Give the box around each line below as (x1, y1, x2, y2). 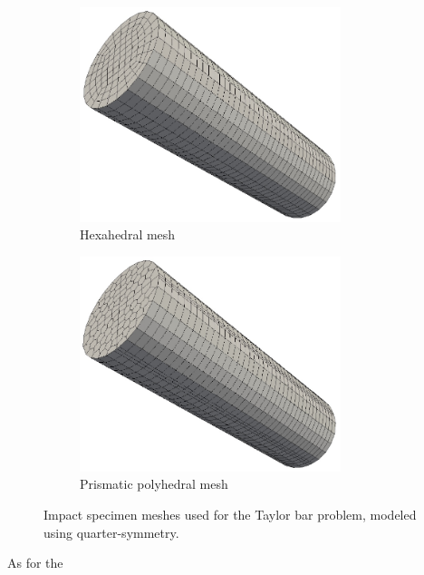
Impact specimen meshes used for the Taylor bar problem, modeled (43, 505, 417, 523)
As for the (7, 553, 63, 572)
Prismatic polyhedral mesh (80, 474, 228, 493)
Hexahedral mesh (80, 225, 176, 244)
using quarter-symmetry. (43, 522, 179, 541)
